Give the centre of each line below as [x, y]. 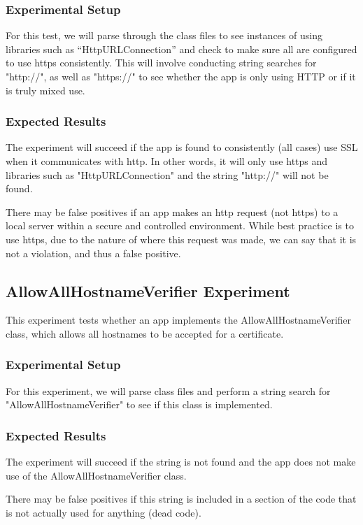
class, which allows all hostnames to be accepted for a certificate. [145, 333]
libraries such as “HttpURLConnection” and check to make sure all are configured [181, 49]
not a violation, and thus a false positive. [93, 253]
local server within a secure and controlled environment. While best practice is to [180, 225]
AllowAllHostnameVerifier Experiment [148, 290]
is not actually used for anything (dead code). [104, 512]
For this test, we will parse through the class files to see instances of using [164, 35]
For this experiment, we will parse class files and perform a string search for [168, 390]
